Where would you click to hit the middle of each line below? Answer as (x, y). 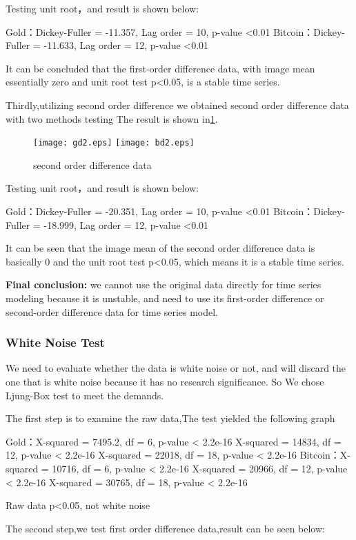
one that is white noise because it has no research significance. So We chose (165, 381)
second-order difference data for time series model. (112, 311)
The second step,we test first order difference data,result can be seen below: (165, 528)
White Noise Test (55, 342)
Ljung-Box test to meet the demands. (85, 395)
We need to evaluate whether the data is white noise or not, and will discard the (176, 368)
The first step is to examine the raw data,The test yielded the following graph (170, 418)
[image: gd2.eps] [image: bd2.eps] (114, 143)
